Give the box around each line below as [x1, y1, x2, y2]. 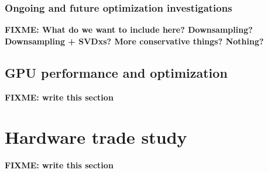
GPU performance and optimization [5, 63, 228, 81]
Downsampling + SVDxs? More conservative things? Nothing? [5, 34, 264, 47]
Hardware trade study [5, 125, 187, 149]
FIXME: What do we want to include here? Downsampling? [5, 23, 253, 36]
